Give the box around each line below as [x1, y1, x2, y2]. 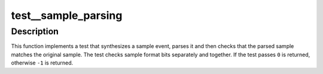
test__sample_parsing [11, 9, 123, 22]
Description [11, 26, 59, 37]
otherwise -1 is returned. [11, 59, 74, 66]
